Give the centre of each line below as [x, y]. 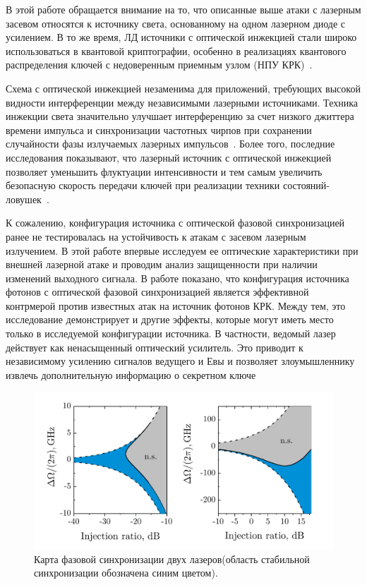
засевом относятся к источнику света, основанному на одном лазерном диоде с [176, 23]
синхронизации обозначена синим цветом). [126, 573]
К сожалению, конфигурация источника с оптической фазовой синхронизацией [175, 223]
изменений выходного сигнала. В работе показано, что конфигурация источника [178, 278]
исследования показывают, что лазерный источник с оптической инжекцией [169, 157]
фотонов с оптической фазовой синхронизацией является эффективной [157, 292]
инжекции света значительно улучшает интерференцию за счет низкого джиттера [180, 116]
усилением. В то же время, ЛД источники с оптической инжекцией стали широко [181, 37]
